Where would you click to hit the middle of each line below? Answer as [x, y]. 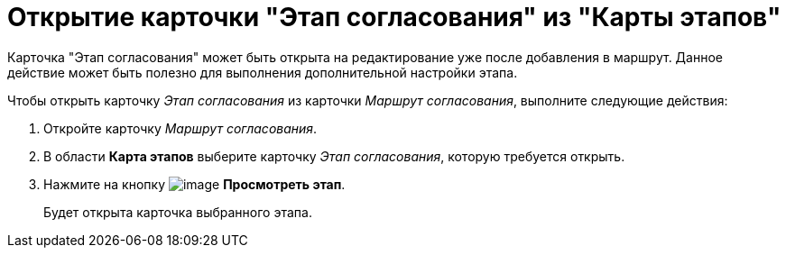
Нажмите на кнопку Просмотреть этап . [194, 184]
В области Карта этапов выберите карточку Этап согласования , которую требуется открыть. [334, 156]
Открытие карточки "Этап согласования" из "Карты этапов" [394, 17]
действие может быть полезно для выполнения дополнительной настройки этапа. [263, 72]
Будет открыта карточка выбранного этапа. [178, 212]
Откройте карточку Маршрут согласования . [180, 128]
